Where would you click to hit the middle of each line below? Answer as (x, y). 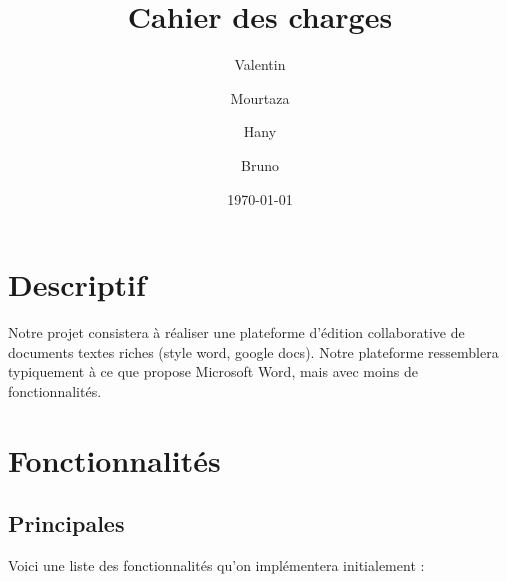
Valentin (260, 64)
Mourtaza (260, 97)
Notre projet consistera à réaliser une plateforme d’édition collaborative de (236, 332)
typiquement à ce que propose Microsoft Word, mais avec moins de (213, 371)
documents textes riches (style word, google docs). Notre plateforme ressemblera (253, 351)
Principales (66, 523)
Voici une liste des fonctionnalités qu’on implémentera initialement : (216, 564)
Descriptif (77, 284)
